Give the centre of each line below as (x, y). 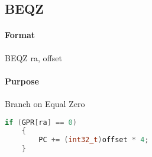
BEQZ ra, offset (33, 57)
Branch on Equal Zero (45, 103)
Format (20, 35)
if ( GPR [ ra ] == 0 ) (41, 122)
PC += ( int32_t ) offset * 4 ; (94, 140)
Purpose (22, 81)
